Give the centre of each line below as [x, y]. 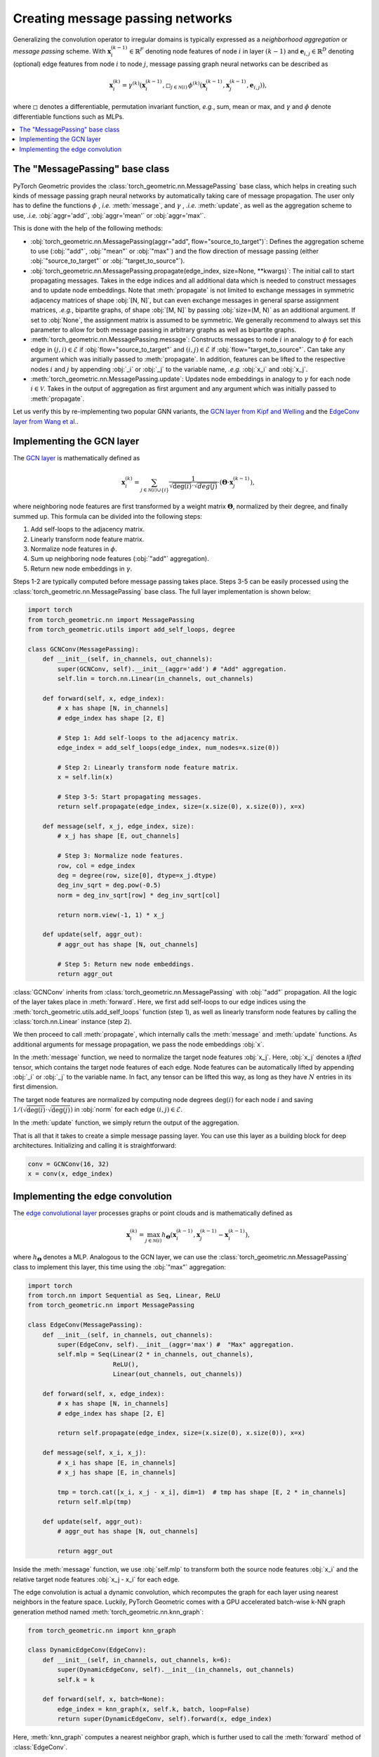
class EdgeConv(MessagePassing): [85, 1325]
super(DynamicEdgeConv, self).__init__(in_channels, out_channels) [176, 1670]
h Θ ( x [169, 1236]
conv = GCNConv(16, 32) [69, 1164]
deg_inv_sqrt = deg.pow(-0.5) [109, 885]
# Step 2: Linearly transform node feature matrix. [148, 767]
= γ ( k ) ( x [134, 84]
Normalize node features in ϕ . [74, 549]
